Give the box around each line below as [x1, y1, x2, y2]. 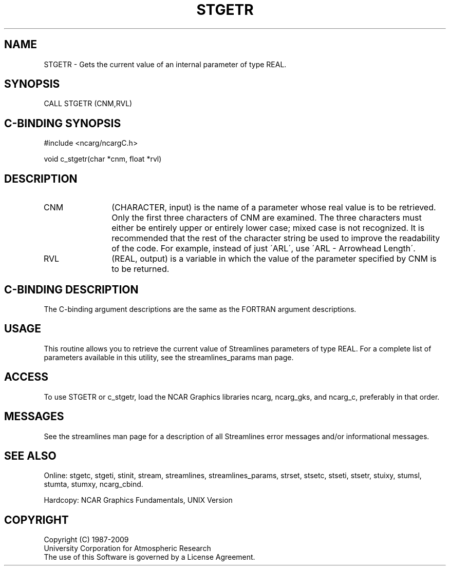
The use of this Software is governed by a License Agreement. [44, 553, 255, 562]
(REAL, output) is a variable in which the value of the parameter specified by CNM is [111, 253, 437, 264]
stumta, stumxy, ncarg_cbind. [44, 480, 143, 489]
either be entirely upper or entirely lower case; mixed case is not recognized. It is [111, 223, 425, 233]
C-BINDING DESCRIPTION [4, 283, 139, 296]
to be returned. [111, 264, 170, 274]
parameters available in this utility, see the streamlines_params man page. [44, 352, 294, 362]
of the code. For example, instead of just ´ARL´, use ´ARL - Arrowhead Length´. [111, 243, 416, 254]
